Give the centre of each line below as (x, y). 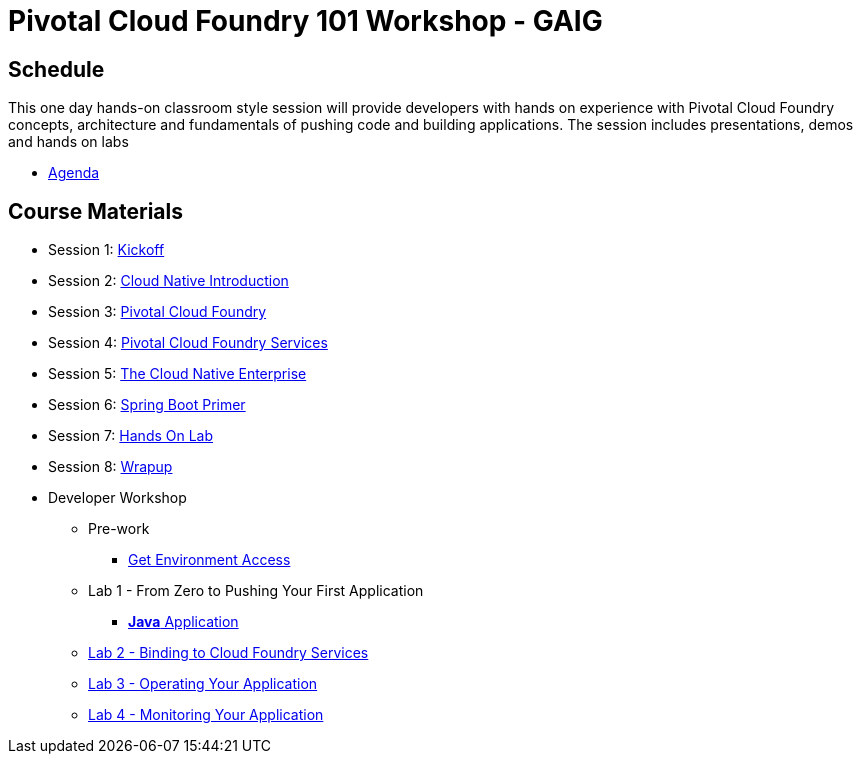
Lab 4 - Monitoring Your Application (206, 715)
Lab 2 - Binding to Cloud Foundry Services (228, 653)
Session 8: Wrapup (110, 467)
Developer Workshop (117, 498)
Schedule (56, 69)
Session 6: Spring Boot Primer (147, 405)
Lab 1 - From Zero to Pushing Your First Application (256, 591)
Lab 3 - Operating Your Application (203, 684)
